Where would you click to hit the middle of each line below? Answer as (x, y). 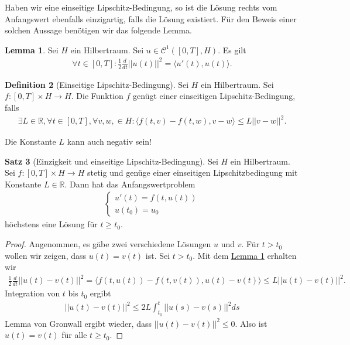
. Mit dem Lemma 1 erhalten (245, 255)
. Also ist (251, 323)
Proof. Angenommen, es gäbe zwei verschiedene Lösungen (108, 244)
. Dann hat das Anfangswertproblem (130, 184)
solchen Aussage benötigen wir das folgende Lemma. (98, 30)
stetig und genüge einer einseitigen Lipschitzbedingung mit (192, 172)
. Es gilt (232, 49)
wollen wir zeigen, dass (46, 255)
